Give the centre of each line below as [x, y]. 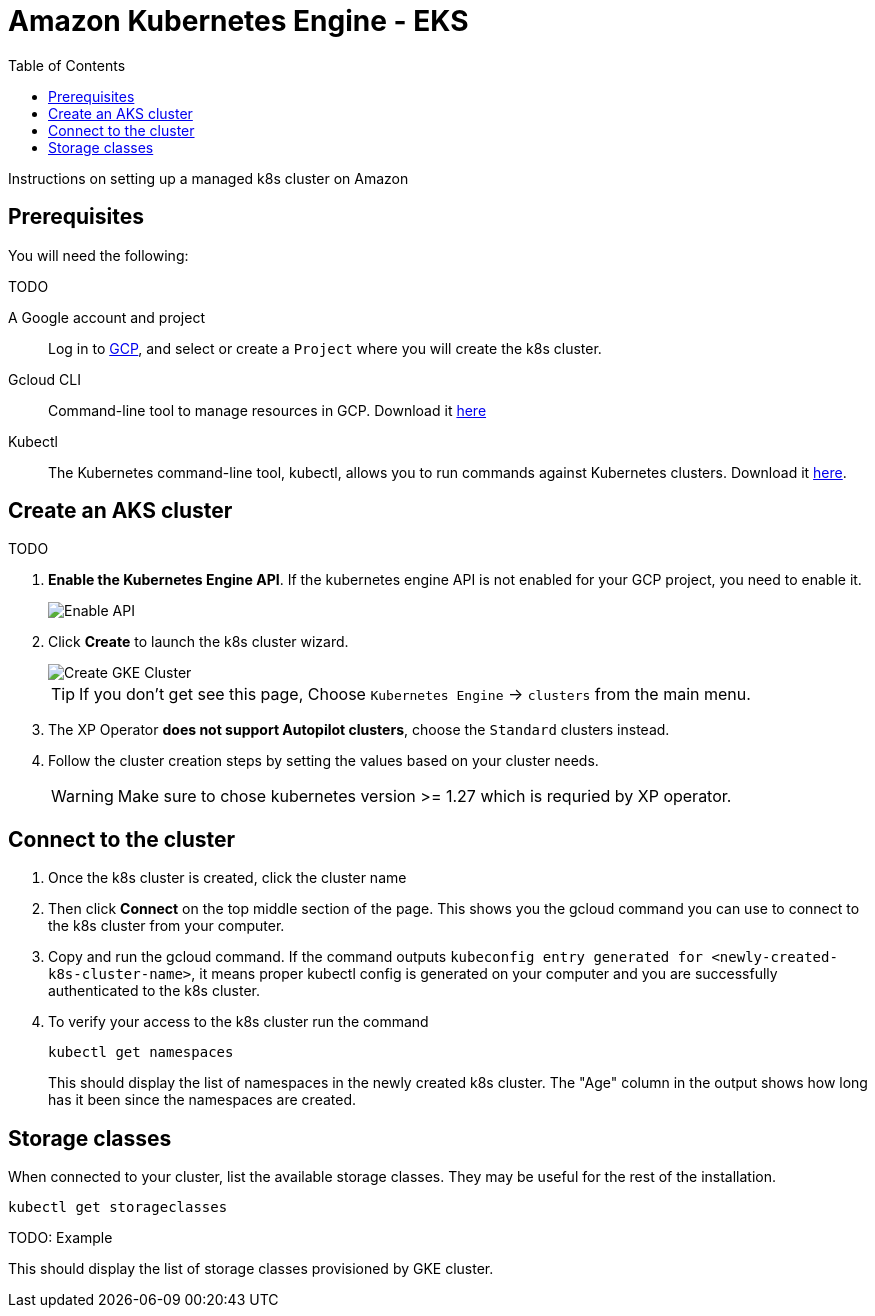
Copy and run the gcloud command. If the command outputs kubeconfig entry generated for [375, 957]
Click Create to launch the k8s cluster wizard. [198, 642]
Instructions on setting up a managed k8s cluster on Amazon [208, 178]
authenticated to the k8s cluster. [154, 991]
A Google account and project [107, 317]
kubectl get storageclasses [118, 1207]
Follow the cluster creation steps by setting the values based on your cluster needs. [323, 761]
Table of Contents [67, 65]
